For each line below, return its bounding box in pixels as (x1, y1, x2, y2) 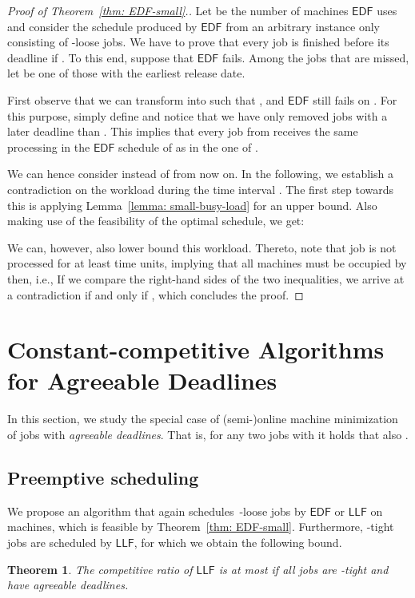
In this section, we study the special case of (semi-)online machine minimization (7, 410, 398, 427)
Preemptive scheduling (7, 465, 199, 489)
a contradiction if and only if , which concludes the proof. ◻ (7, 286, 304, 303)
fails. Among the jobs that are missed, (221, 49, 409, 65)
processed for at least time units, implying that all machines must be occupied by (7, 255, 407, 271)
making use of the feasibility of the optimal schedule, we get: (7, 212, 305, 229)
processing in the (7, 138, 90, 155)
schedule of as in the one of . (118, 138, 258, 155)
